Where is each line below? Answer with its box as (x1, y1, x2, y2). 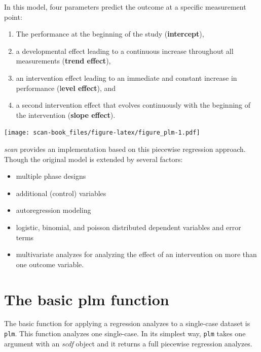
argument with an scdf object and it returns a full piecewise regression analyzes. (4, 338, 252, 348)
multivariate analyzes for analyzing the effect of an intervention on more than (16, 249, 257, 260)
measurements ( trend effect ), (16, 55, 111, 66)
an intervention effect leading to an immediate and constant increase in (16, 72, 237, 83)
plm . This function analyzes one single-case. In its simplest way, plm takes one (4, 328, 246, 339)
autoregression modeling (16, 205, 91, 215)
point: (4, 11, 22, 22)
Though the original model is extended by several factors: (4, 153, 183, 164)
